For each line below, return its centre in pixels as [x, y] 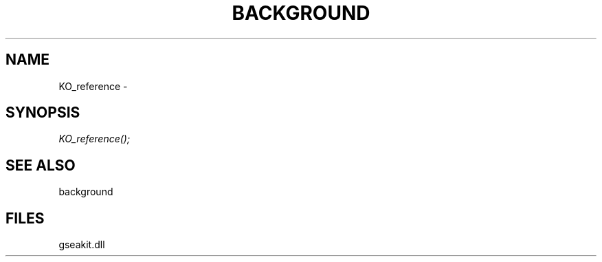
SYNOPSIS [43, 113]
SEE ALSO [41, 165]
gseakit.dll [82, 245]
